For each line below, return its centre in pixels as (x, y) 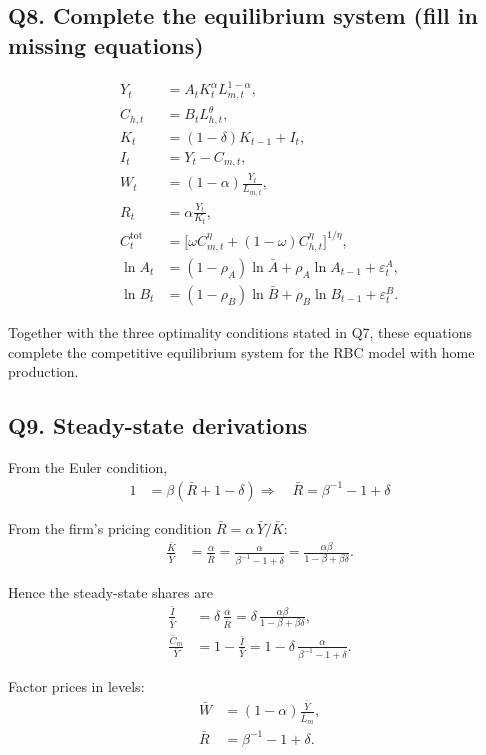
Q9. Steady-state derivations (158, 425)
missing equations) (106, 44)
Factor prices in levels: (76, 686)
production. (43, 371)
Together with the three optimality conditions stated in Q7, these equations (240, 332)
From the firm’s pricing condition (110, 527)
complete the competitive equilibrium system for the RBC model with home (241, 351)
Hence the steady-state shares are (110, 592)
